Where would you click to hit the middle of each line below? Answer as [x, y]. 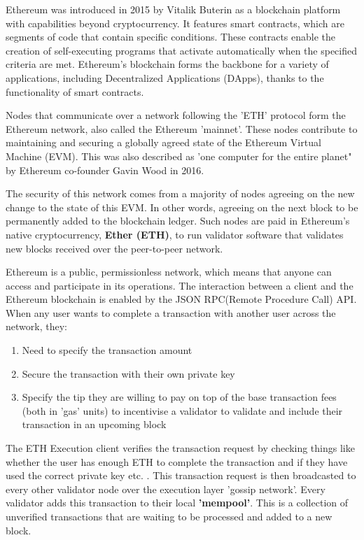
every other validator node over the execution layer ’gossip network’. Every [166, 489]
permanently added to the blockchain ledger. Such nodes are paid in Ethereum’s [178, 221]
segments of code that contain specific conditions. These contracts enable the [171, 37]
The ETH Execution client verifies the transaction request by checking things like [180, 448]
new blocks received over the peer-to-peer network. [114, 248]
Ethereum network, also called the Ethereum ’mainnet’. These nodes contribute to [182, 128]
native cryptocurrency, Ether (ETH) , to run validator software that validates [175, 234]
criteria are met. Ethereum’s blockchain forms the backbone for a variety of [167, 64]
